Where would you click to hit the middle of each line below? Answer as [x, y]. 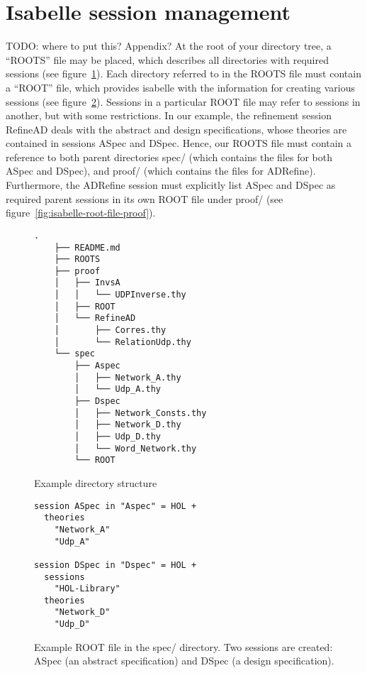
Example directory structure [96, 482]
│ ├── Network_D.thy [128, 425]
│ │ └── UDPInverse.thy [120, 295]
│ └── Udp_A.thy [118, 389]
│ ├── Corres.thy [110, 330]
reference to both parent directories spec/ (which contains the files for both [169, 157]
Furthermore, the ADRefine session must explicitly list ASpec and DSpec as [171, 185]
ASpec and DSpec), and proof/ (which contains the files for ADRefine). [161, 171]
